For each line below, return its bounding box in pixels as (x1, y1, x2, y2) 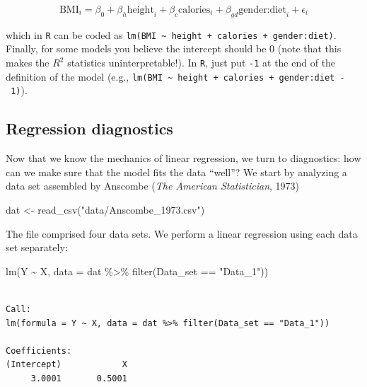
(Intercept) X (6, 359, 127, 370)
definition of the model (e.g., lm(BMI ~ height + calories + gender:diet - (6, 69, 345, 83)
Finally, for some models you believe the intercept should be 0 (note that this (6, 41, 342, 56)
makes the (6, 55, 49, 70)
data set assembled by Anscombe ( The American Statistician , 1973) (6, 178, 300, 193)
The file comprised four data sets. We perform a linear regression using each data (6, 226, 358, 241)
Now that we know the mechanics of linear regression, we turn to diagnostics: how (6, 151, 361, 166)
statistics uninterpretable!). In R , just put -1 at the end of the (67, 55, 336, 70)
